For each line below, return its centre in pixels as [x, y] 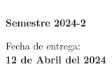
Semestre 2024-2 [46, 22]
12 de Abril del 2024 [56, 59]
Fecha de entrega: [43, 46]
